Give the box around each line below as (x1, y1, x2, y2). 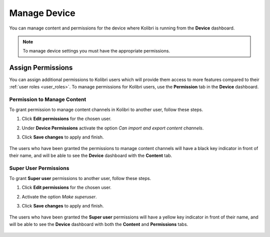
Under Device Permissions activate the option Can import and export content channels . (21, 125, 204, 131)
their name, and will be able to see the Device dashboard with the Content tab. (9, 152, 172, 158)
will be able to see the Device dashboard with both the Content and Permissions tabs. (9, 221, 188, 227)
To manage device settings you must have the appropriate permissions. (22, 48, 170, 54)
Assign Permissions (9, 63, 73, 72)
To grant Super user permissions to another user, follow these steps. (9, 175, 151, 181)
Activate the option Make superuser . (21, 193, 97, 199)
